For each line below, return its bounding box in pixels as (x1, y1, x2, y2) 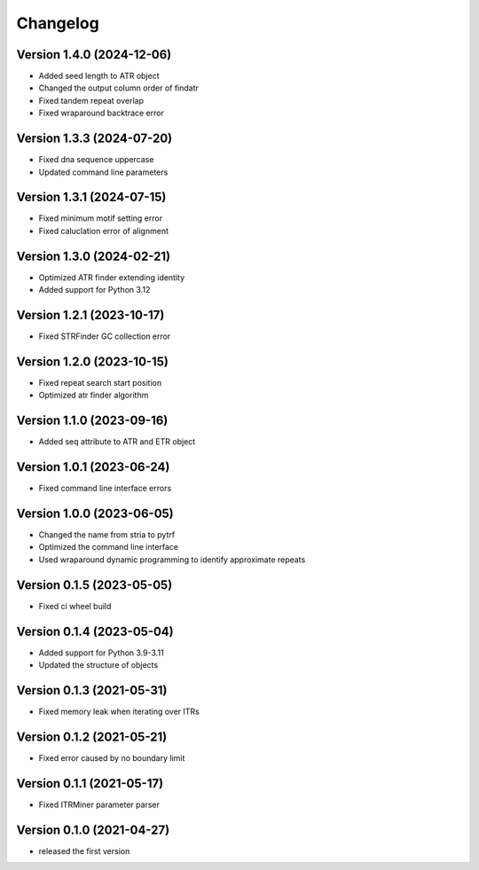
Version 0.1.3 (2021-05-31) (16, 683, 168, 698)
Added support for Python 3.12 (38, 285, 151, 295)
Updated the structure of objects (38, 660, 159, 670)
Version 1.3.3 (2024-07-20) (16, 131, 173, 146)
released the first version (38, 845, 130, 856)
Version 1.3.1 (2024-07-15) (16, 190, 167, 205)
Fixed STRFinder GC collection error (38, 331, 171, 341)
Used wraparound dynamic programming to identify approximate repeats (38, 554, 306, 565)
